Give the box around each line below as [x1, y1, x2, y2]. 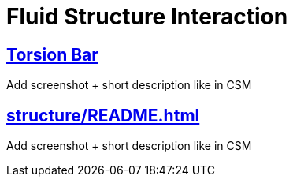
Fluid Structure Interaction [6, 3, 288, 30]
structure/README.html [6, 105, 200, 125]
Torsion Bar [6, 44, 98, 65]
